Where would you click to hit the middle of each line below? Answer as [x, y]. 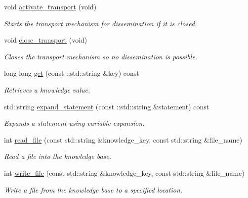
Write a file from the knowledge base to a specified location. [93, 189]
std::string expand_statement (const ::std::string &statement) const [107, 106]
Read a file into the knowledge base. [58, 156]
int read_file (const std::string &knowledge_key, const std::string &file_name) [123, 139]
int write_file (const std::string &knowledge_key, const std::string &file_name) [124, 173]
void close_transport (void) [46, 40]
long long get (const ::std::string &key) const [72, 73]
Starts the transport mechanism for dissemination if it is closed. [101, 23]
